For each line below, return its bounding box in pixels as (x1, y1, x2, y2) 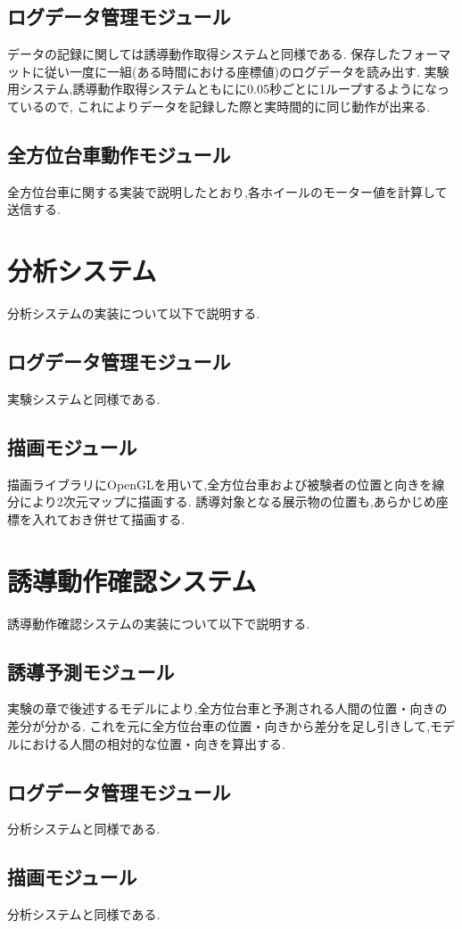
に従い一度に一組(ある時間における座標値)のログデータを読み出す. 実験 (31, 62, 450, 80)
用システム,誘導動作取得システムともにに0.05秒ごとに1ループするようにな (7, 79, 438, 98)
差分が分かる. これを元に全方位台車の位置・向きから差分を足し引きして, (7, 716, 431, 735)
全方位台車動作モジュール (7, 140, 231, 168)
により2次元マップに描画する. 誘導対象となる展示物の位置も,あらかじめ (19, 492, 436, 511)
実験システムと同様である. (7, 389, 161, 407)
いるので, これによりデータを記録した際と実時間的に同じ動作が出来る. (19, 96, 431, 115)
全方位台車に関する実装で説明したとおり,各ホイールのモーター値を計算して (7, 182, 448, 201)
